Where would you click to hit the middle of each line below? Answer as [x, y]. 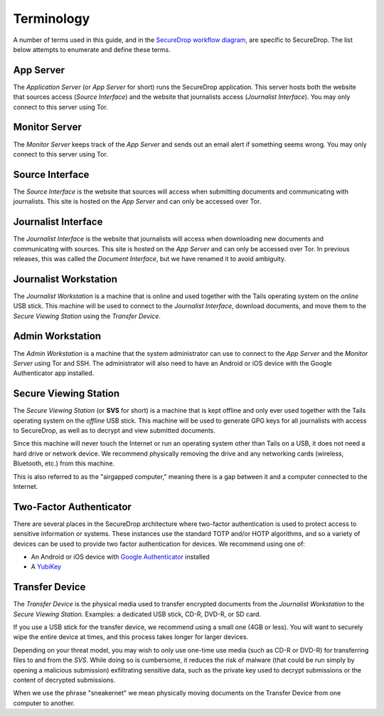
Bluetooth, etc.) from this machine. [64, 463]
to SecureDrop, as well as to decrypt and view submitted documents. [114, 430]
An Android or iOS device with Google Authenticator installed [120, 557]
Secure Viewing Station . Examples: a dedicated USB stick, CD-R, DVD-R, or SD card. [137, 614]
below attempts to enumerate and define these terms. [92, 49]
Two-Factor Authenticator [72, 506]
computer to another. [44, 703]
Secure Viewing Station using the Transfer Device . [87, 316]
